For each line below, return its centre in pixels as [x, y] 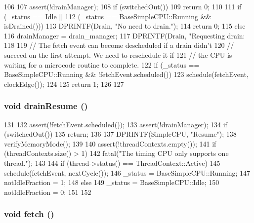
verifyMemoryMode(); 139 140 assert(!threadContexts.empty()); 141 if [110, 143]
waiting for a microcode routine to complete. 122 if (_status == [102, 64]
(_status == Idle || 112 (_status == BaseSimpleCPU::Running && [108, 16]
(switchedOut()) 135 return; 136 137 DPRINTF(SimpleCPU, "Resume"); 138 [120, 134]
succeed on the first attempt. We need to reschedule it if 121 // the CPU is [118, 55]
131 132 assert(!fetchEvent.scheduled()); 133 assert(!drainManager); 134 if [116, 124]
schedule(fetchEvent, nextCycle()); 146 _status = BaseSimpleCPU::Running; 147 [127, 172]
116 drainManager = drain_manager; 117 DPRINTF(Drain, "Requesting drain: [125, 35]
